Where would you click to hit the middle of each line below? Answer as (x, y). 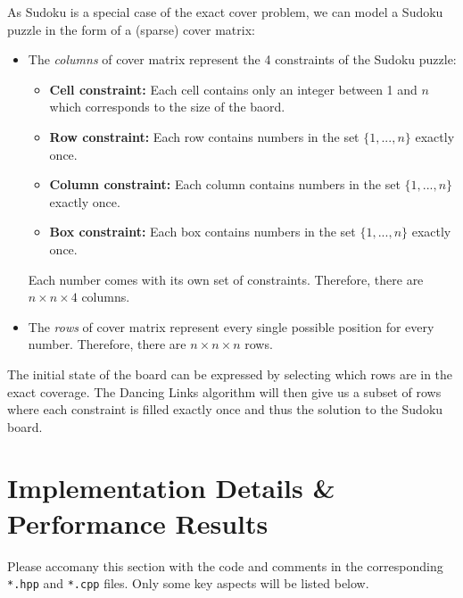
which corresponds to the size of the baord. (167, 107)
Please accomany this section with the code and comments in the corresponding (225, 565)
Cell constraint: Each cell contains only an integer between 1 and (233, 89)
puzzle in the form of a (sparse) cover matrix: (131, 29)
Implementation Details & (171, 488)
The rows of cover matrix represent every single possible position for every (231, 326)
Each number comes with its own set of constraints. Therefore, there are (226, 279)
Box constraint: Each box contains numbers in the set (203, 232)
